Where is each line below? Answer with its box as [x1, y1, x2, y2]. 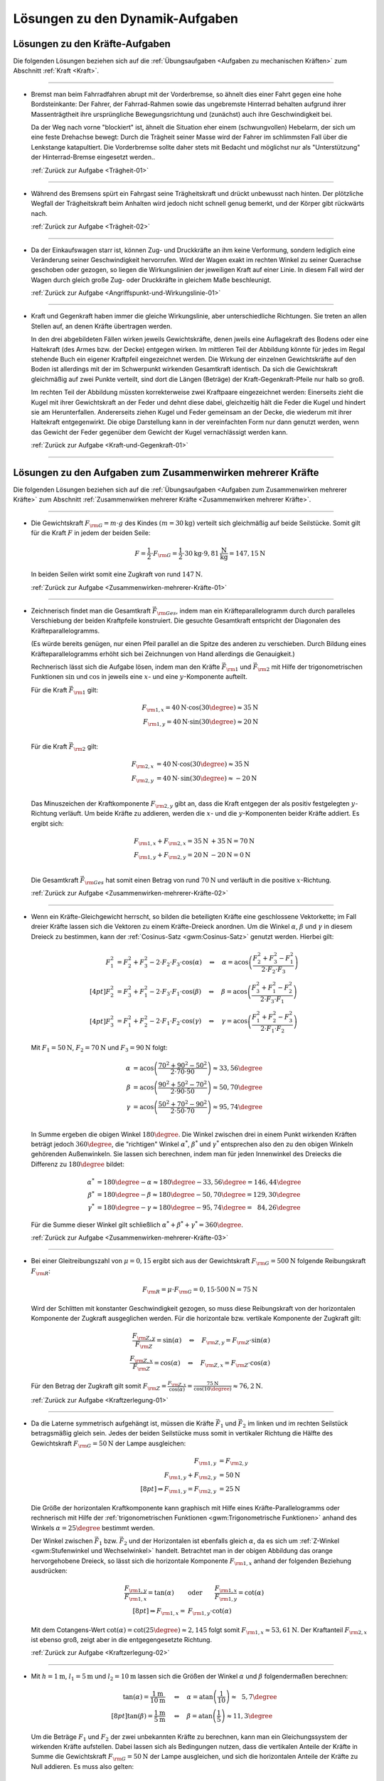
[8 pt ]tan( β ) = [111, 1712, 154, 1720]
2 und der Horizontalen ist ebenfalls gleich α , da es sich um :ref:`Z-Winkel [124, 1537, 340, 1547]
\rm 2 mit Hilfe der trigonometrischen [257, 663, 363, 673]
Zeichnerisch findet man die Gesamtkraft [31, 606, 151, 616]
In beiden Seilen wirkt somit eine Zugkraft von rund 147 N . [31, 570, 203, 578]
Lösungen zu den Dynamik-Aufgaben [13, 11, 238, 26]
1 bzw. [98, 1537, 118, 1547]
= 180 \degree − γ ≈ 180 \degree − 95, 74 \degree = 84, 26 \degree [97, 1203, 302, 1211]
